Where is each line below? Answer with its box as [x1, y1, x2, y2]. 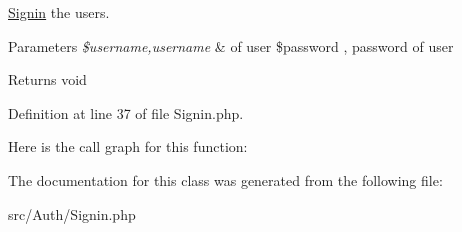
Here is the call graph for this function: [8, 136, 248, 157]
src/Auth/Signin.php [8, 203, 136, 224]
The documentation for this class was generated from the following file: [8, 169, 443, 190]
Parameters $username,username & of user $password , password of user [8, 35, 454, 56]
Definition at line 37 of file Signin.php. [8, 102, 244, 123]
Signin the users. [8, 2, 110, 22]
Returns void [8, 69, 87, 90]
